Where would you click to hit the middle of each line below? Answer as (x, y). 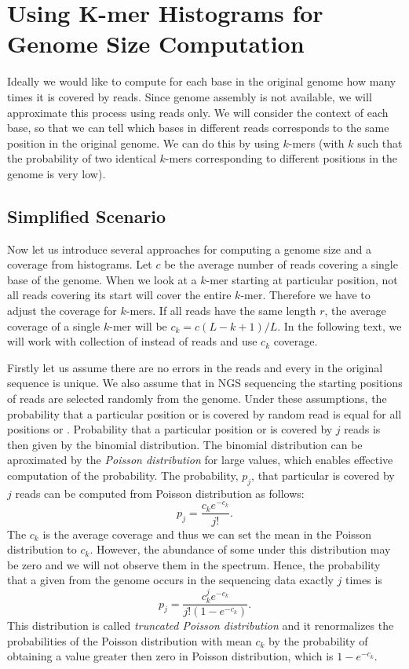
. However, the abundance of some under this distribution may (240, 549)
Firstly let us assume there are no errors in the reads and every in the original (195, 367)
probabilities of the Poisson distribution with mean (130, 640)
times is (364, 580)
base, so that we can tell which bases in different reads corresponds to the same (198, 128)
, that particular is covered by (323, 475)
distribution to (42, 549)
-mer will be (138, 325)
